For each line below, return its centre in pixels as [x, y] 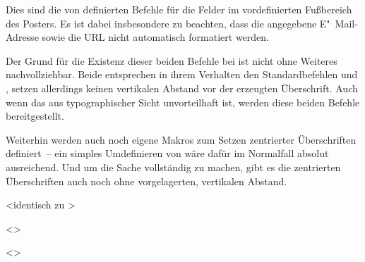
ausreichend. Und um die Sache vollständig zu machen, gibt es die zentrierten [173, 167]
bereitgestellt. [35, 116]
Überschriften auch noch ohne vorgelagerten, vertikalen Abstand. [146, 181]
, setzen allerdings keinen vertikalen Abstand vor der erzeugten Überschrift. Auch [182, 88]
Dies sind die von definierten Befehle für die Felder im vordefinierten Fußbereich [179, 9]
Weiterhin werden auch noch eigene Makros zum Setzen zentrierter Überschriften [181, 139]
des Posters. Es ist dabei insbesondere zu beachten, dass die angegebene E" [168, 23]
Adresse [22, 37]
